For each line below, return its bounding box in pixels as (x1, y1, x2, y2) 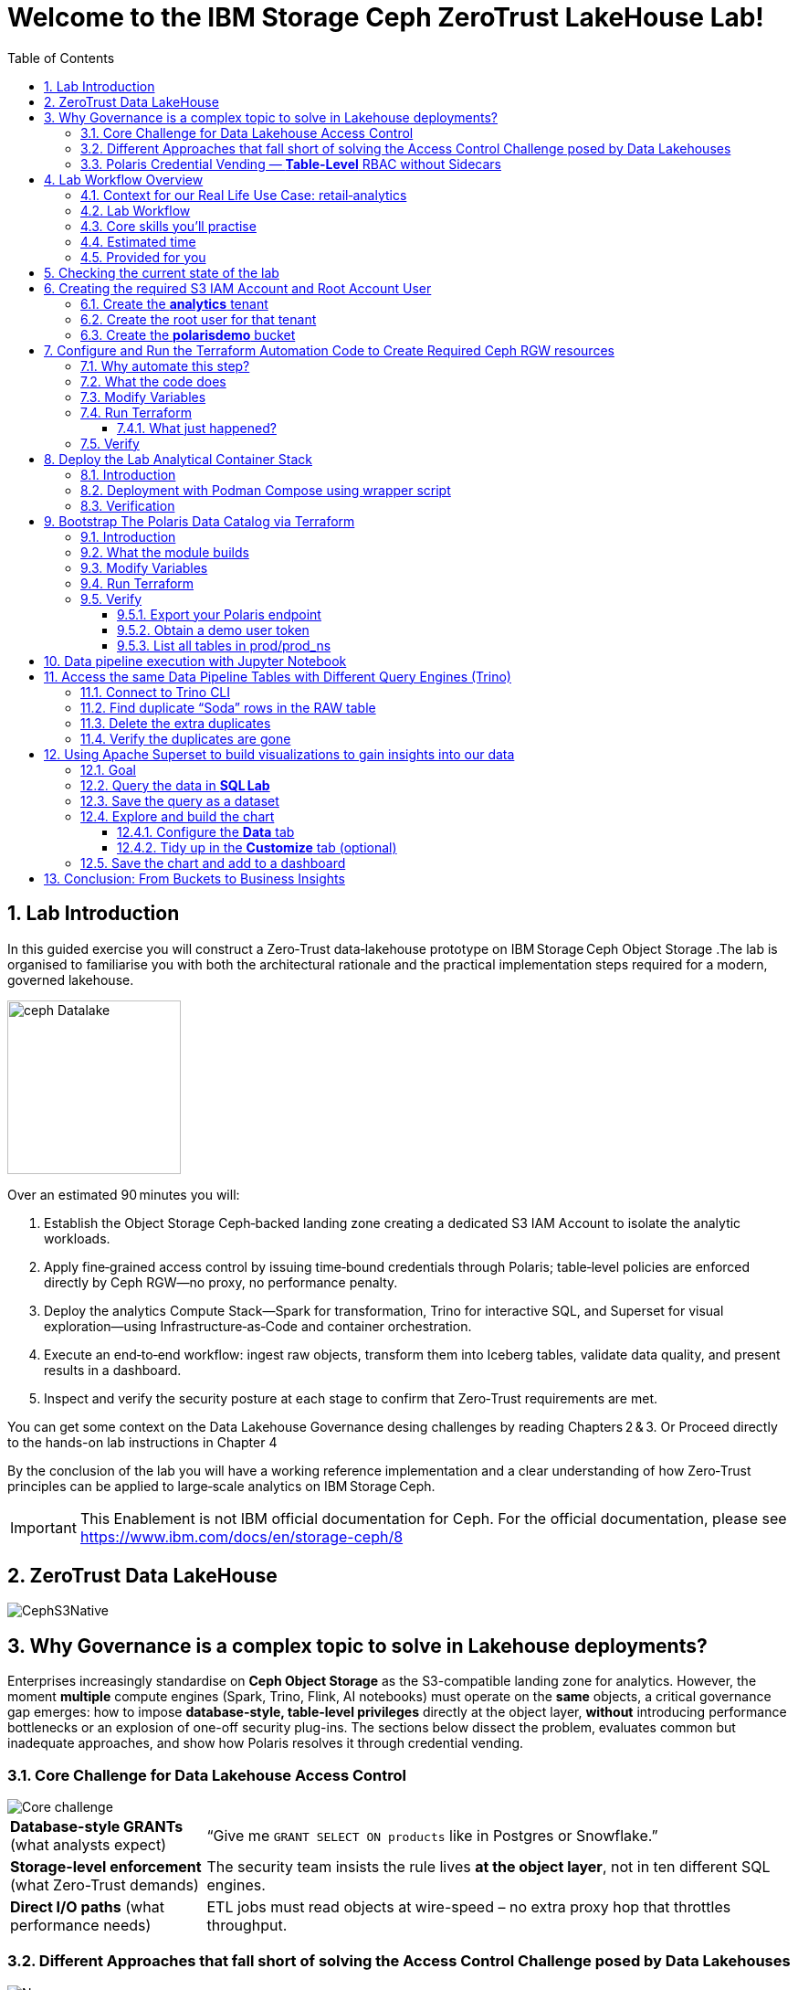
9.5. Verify (80, 590, 142, 607)
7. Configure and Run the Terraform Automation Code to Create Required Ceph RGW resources (44, 342, 614, 358)
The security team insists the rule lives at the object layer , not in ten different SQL (206, 1858, 771, 1877)
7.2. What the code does (80, 373, 226, 389)
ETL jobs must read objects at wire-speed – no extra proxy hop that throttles (206, 1898, 731, 1917)
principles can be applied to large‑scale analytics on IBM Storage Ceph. (7, 1477, 436, 1494)
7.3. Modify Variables (80, 388, 206, 405)
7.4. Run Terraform (80, 404, 192, 420)
